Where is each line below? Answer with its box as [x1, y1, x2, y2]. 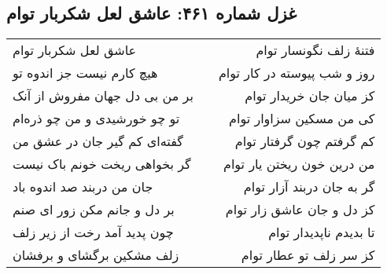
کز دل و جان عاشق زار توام [225, 200, 375, 219]
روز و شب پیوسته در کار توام [218, 64, 375, 82]
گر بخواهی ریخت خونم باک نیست [13, 155, 191, 174]
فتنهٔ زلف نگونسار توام [256, 41, 375, 60]
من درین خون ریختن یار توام [223, 155, 375, 174]
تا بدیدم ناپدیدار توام [268, 223, 375, 242]
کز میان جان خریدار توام [245, 86, 375, 105]
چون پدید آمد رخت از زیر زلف [13, 223, 174, 242]
